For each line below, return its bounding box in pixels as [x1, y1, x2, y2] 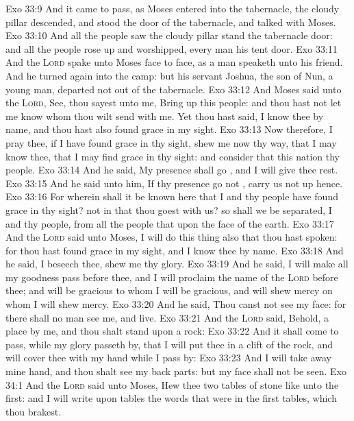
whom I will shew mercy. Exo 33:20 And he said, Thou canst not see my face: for [5, 297, 346, 311]
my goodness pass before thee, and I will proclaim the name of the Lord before [5, 269, 338, 284]
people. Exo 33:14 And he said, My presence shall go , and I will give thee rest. [5, 163, 338, 177]
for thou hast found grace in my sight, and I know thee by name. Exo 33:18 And [5, 243, 344, 257]
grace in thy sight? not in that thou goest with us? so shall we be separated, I [5, 202, 332, 217]
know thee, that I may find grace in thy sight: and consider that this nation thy [5, 149, 340, 163]
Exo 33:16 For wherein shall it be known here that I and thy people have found [5, 189, 338, 204]
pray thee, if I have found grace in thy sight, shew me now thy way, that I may [5, 135, 337, 149]
